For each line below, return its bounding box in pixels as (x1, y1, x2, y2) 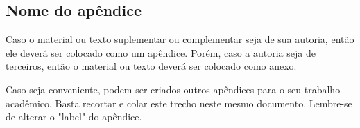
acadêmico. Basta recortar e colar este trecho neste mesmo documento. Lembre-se (6, 95, 352, 110)
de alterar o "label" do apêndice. (6, 109, 142, 124)
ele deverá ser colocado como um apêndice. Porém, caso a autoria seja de (6, 45, 316, 60)
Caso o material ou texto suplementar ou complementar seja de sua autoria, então (6, 32, 354, 46)
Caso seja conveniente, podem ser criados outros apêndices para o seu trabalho (6, 82, 341, 96)
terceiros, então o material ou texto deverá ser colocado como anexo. (6, 59, 297, 73)
